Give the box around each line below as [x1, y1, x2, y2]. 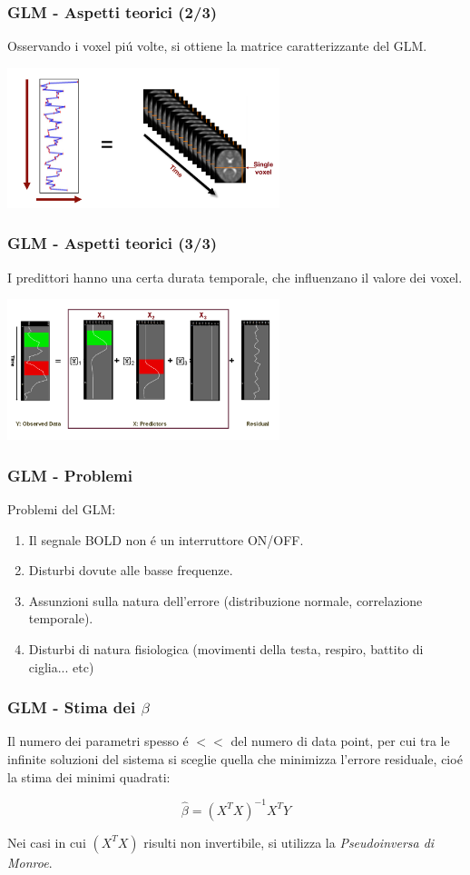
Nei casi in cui [7, 832, 86, 851]
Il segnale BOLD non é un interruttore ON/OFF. [28, 530, 304, 549]
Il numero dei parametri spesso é [7, 731, 189, 751]
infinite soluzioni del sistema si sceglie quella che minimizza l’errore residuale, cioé [7, 750, 463, 769]
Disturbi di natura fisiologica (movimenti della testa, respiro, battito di [28, 640, 424, 659]
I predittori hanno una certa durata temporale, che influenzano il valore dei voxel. [7, 267, 463, 286]
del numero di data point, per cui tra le [230, 731, 450, 751]
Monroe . [7, 852, 53, 871]
